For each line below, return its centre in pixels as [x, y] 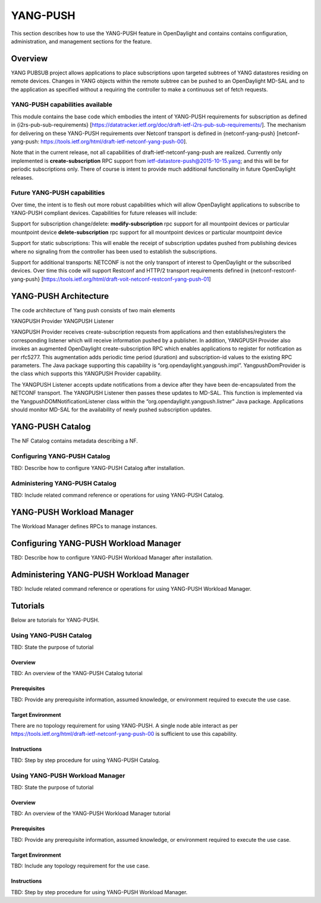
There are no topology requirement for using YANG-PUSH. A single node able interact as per [124, 726]
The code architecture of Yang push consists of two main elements [93, 310]
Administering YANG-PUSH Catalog [64, 483]
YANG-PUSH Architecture [60, 296]
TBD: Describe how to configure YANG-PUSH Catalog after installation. [98, 468]
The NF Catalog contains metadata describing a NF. [74, 441]
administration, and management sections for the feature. [81, 41]
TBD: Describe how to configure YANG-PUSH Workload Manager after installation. [112, 557]
